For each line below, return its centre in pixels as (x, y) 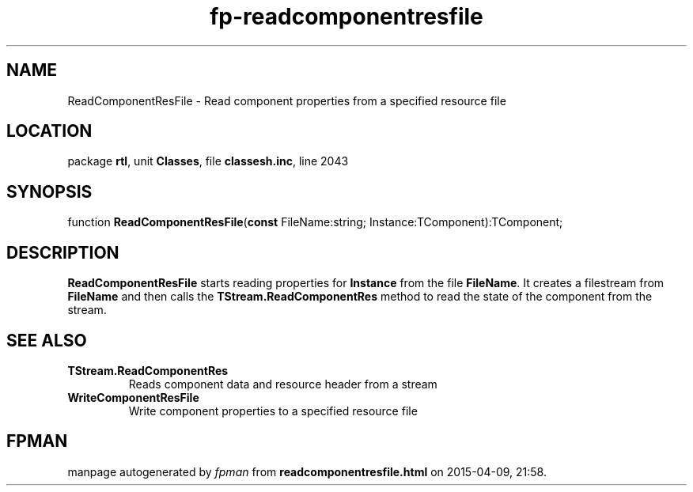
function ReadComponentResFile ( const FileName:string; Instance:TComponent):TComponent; (315, 222)
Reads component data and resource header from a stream (283, 384)
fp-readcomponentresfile (346, 17)
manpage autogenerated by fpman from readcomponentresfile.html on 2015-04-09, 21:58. (307, 471)
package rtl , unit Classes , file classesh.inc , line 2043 (208, 161)
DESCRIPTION (63, 252)
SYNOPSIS (49, 191)
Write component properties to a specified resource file (273, 411)
